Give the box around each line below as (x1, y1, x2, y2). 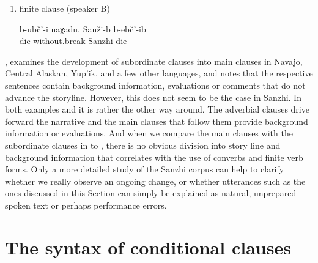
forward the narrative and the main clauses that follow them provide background (5, 114, 308, 127)
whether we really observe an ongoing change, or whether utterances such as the (5, 174, 306, 187)
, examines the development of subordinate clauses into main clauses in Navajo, (5, 54, 303, 67)
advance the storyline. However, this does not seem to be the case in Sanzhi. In (5, 91, 301, 103)
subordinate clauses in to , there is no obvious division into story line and (5, 138, 281, 151)
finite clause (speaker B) (19, 2, 110, 14)
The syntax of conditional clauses (5, 234, 291, 259)
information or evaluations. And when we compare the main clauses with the (5, 127, 293, 139)
